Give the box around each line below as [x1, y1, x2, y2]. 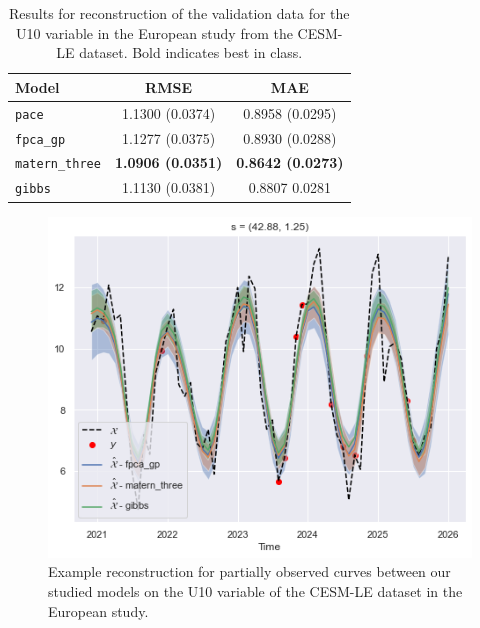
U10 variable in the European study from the [16, 22, 293, 43]
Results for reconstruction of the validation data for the [9, 3, 350, 23]
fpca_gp [15, 132, 66, 147]
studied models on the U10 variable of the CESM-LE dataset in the [48, 580, 463, 601]
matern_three [15, 157, 101, 172]
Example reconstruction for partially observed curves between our [48, 561, 451, 582]
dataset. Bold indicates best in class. [79, 42, 303, 63]
